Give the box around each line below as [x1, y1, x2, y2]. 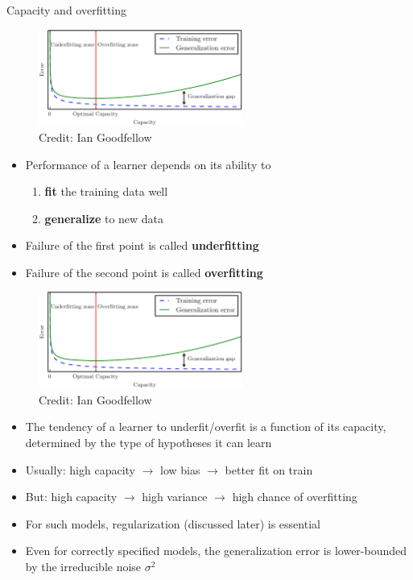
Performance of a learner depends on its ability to [25, 155, 271, 172]
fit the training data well [44, 183, 168, 200]
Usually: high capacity [25, 461, 136, 478]
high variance [142, 488, 208, 505]
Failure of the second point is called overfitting [25, 263, 263, 280]
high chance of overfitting [232, 488, 357, 505]
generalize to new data [44, 209, 164, 226]
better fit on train [225, 461, 313, 478]
